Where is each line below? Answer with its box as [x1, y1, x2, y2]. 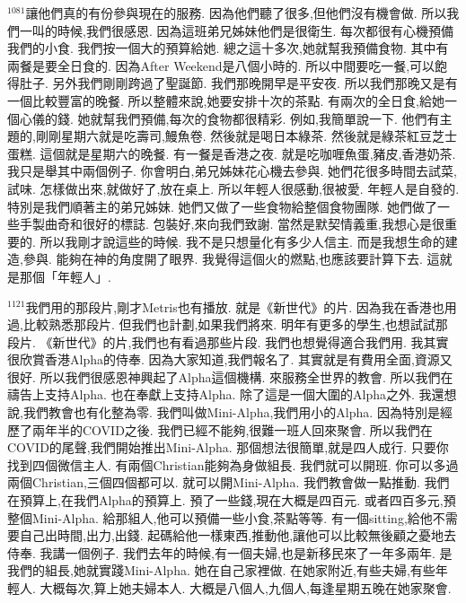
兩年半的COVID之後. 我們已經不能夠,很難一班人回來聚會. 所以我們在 [31, 420, 433, 439]
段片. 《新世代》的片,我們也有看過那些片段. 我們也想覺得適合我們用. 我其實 [7, 332, 449, 351]
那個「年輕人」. [19, 267, 111, 285]
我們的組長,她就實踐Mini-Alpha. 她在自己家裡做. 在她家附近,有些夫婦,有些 [7, 561, 435, 580]
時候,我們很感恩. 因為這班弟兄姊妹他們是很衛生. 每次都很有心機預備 [57, 21, 453, 39]
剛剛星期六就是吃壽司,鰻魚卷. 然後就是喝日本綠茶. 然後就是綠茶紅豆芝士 [35, 127, 457, 145]
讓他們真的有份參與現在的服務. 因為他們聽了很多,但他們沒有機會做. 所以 [25, 4, 447, 22]
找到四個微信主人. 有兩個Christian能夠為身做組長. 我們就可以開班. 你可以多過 [7, 455, 459, 474]
